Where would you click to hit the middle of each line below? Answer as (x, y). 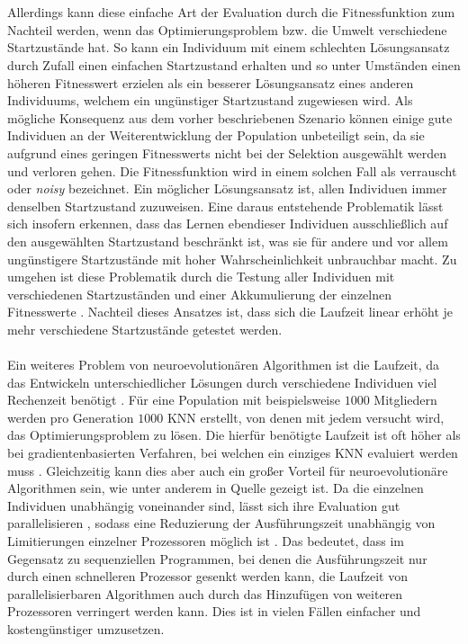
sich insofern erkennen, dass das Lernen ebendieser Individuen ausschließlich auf (228, 224)
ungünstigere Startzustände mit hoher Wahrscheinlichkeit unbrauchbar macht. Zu (232, 259)
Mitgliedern (405, 400)
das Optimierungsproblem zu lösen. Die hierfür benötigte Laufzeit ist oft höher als (234, 435)
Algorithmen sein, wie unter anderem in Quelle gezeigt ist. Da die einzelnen (216, 488)
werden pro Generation (71, 417)
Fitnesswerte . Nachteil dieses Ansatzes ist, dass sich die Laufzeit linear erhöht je (230, 312)
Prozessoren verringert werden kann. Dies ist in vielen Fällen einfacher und (214, 611)
